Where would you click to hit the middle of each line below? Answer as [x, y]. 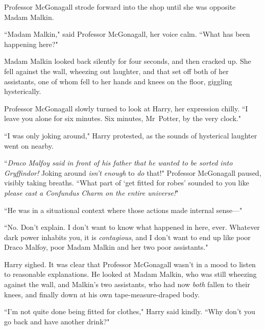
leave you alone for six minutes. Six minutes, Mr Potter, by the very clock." [123, 118]
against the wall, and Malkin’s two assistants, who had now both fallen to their [127, 284]
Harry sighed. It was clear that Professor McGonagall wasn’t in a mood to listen [130, 264]
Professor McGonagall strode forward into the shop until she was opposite [120, 7]
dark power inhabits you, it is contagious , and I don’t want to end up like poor [127, 237]
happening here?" [31, 44]
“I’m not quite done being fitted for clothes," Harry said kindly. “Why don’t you [130, 311]
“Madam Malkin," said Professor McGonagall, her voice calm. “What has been [127, 34]
